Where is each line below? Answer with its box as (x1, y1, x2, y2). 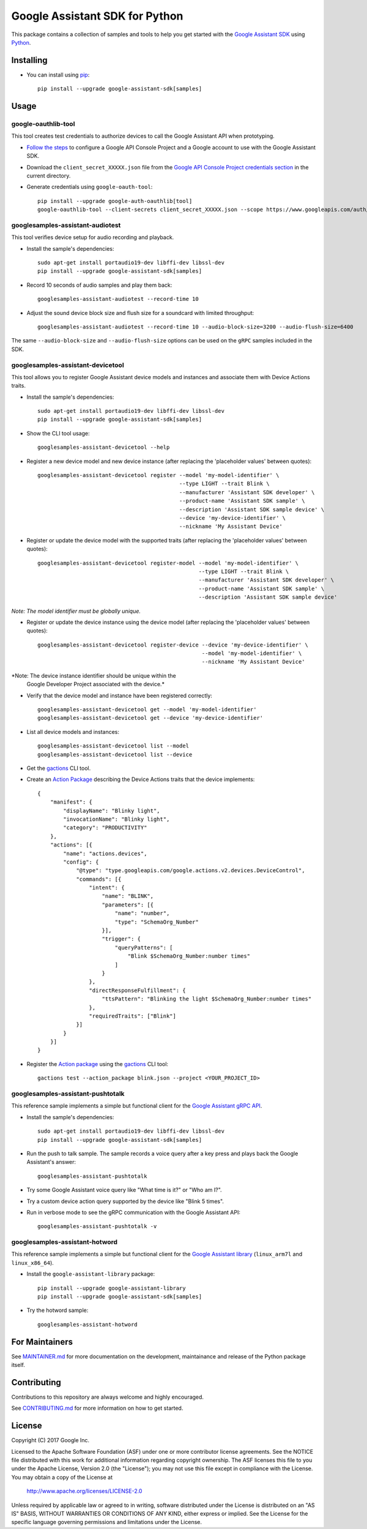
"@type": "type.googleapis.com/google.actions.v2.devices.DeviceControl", (76, 867, 305, 874)
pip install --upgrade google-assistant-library (37, 1284, 186, 1292)
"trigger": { (102, 936, 141, 942)
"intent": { (89, 884, 125, 891)
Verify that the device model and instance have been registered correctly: (26, 692, 212, 699)
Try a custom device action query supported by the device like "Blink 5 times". (26, 1198, 224, 1205)
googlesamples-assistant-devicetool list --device (37, 751, 193, 758)
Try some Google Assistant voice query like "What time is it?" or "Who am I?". (26, 1187, 223, 1194)
